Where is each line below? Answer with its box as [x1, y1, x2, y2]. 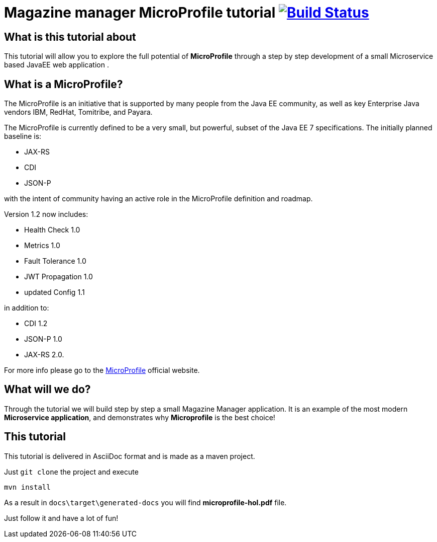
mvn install [4, 483, 51, 491]
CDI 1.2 [24, 319, 48, 328]
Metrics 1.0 [24, 241, 60, 250]
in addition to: [4, 303, 49, 313]
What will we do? [4, 383, 91, 396]
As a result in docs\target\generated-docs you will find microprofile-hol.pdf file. [4, 498, 287, 507]
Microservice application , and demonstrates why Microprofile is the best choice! [4, 413, 275, 422]
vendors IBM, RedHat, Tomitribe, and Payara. [4, 108, 153, 117]
